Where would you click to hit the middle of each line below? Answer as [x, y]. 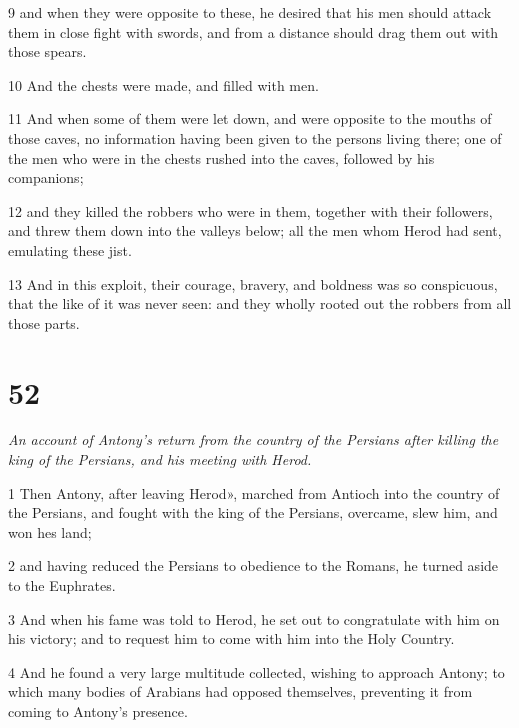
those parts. [44, 322]
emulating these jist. [70, 249]
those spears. [47, 51]
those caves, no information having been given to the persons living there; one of [255, 137]
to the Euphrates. [62, 585]
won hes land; [50, 531]
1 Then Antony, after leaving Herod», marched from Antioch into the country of [254, 492]
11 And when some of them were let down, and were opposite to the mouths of [250, 118]
